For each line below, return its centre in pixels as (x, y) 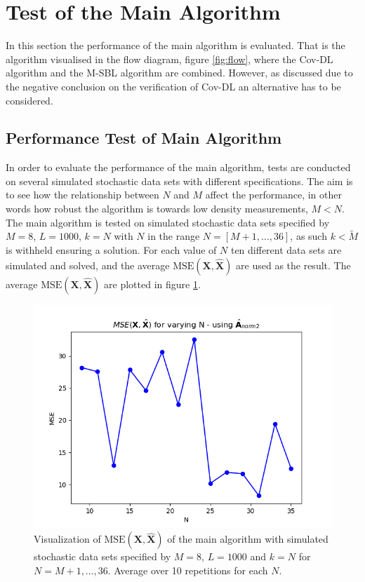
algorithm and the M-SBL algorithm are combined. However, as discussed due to (179, 73)
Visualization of (67, 539)
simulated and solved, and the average (88, 265)
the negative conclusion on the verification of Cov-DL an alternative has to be (173, 86)
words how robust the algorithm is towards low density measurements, (157, 209)
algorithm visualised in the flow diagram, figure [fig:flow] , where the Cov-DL (170, 59)
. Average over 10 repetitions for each (188, 570)
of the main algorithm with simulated (248, 539)
